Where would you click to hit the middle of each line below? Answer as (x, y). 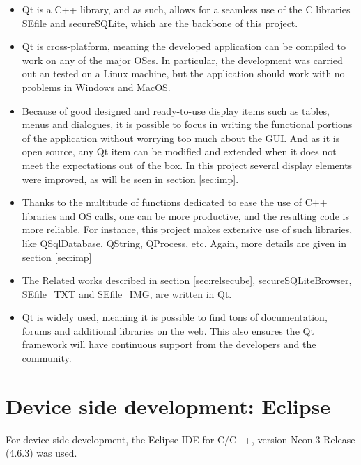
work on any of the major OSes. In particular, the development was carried (182, 60)
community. (47, 358)
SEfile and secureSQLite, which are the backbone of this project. (160, 23)
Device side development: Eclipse (168, 405)
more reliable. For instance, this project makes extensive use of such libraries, (187, 229)
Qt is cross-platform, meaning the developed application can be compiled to (184, 46)
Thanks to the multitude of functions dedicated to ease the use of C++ (175, 202)
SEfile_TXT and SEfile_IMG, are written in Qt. (127, 293)
